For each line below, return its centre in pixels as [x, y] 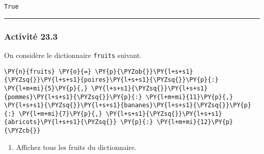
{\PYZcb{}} [22, 131]
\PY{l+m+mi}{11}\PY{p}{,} [190, 97]
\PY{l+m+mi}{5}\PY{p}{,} [46, 88]
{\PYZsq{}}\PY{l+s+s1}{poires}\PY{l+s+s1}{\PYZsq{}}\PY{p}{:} [111, 80]
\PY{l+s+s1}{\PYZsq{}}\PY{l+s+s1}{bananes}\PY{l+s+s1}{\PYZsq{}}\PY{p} [128, 105]
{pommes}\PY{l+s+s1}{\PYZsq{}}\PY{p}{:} [73, 97]
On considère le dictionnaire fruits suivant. [73, 55]
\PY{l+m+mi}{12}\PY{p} [195, 122]
